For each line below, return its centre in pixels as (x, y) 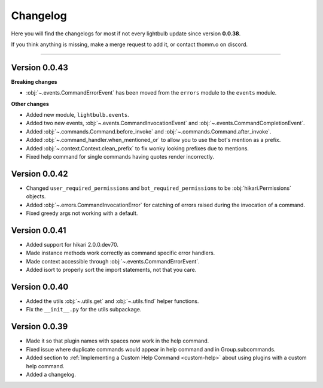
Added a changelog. (51, 374)
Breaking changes (34, 81)
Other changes (30, 104)
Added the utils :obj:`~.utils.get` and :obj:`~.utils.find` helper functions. (112, 301)
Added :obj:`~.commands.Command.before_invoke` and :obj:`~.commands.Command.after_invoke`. (149, 131)
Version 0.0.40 (40, 287)
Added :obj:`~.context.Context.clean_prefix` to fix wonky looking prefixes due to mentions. (138, 148)
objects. (36, 196)
